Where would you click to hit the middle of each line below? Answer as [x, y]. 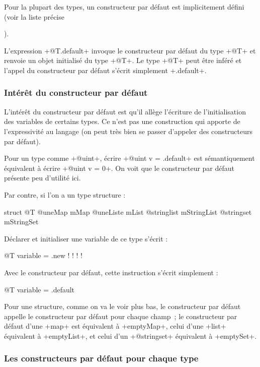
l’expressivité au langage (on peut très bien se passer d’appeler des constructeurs [128, 131]
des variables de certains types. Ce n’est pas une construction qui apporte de [122, 121]
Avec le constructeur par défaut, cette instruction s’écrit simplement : [111, 272]
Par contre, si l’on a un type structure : [65, 194]
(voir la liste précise [34, 16]
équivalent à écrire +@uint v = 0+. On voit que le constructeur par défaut [119, 168]
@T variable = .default [39, 289]
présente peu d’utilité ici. [42, 178]
